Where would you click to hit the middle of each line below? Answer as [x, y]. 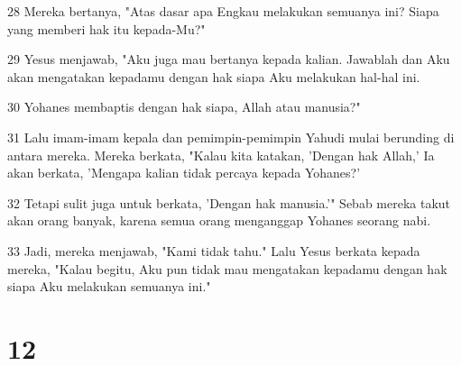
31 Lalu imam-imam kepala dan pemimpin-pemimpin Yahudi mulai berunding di [231, 137]
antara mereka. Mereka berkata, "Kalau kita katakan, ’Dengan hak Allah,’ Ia [221, 155]
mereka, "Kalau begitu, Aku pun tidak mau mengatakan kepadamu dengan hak [227, 268]
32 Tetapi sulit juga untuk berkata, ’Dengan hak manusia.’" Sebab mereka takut [229, 202]
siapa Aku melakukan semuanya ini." [109, 286]
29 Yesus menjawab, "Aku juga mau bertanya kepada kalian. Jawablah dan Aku [229, 59]
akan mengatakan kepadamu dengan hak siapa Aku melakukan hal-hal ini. [214, 76]
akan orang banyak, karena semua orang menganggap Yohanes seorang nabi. [219, 220]
